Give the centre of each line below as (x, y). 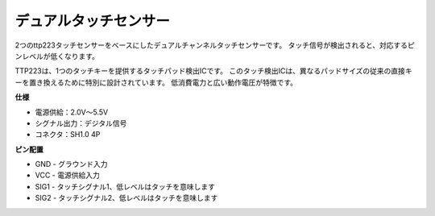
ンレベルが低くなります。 (57, 56)
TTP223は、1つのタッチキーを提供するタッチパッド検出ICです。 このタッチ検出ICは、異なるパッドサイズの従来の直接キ (213, 71)
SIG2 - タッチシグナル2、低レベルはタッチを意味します (126, 198)
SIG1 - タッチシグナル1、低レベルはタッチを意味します (125, 186)
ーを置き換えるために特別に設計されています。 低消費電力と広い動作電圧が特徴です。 (156, 82)
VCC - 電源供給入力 (67, 175)
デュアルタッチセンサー (93, 21)
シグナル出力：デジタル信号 (81, 123)
